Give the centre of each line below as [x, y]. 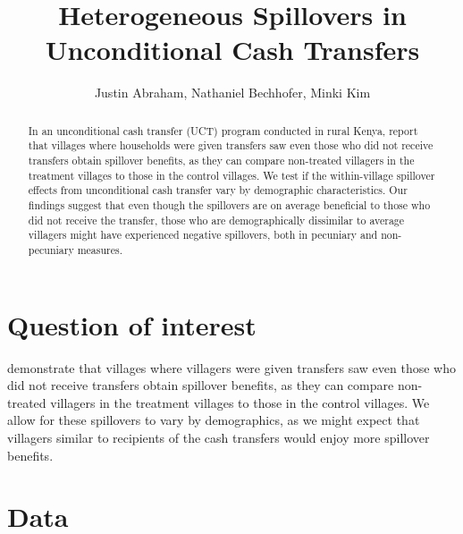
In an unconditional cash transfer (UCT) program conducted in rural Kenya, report [223, 130]
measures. [100, 249]
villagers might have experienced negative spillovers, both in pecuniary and [203, 235]
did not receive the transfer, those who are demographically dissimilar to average [216, 220]
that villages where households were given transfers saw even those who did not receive [231, 145]
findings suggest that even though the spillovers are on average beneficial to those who [229, 204]
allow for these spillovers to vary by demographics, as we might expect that [214, 420]
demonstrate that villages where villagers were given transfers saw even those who [231, 367]
